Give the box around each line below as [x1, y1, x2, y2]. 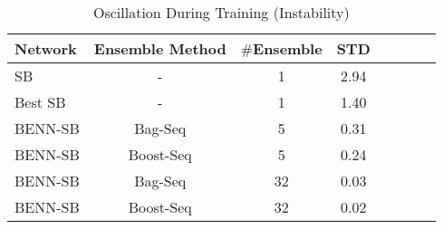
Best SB [14, 91, 66, 112]
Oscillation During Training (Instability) [92, 2, 350, 23]
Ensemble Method [93, 38, 226, 59]
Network [14, 38, 77, 59]
